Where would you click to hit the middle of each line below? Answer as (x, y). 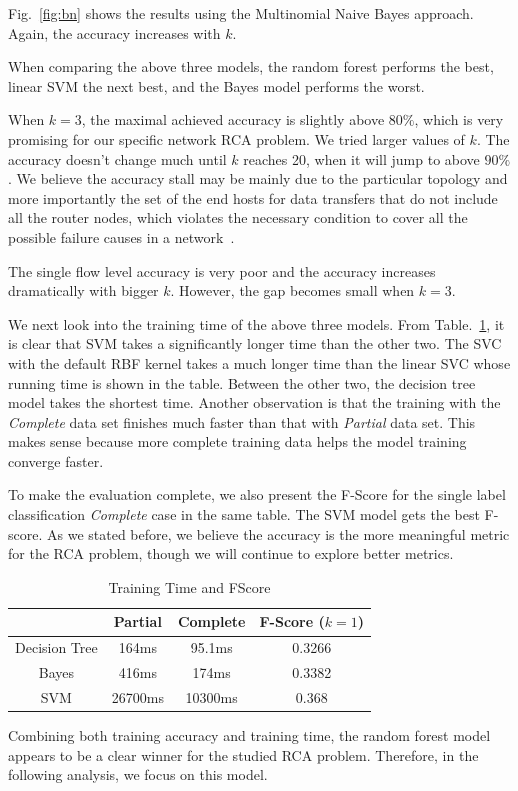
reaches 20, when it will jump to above (361, 158)
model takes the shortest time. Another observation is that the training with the (254, 402)
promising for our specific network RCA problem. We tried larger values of (236, 138)
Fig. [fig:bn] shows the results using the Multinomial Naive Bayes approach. (241, 13)
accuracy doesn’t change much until (117, 158)
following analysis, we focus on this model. (138, 774)
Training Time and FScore (189, 586)
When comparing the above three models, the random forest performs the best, (251, 66)
